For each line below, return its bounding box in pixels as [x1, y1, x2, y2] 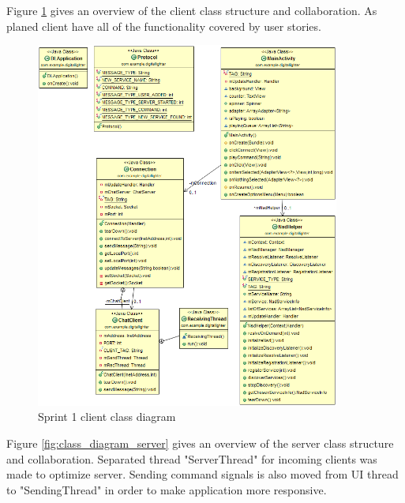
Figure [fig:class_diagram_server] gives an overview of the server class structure [6, 434, 394, 451]
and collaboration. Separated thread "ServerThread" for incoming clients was [6, 450, 377, 467]
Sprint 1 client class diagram [38, 408, 176, 425]
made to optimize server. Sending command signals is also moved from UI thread [6, 466, 399, 482]
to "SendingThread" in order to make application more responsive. [6, 481, 327, 497]
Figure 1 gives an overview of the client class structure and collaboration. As [6, 2, 377, 18]
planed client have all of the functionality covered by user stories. [6, 17, 321, 34]
